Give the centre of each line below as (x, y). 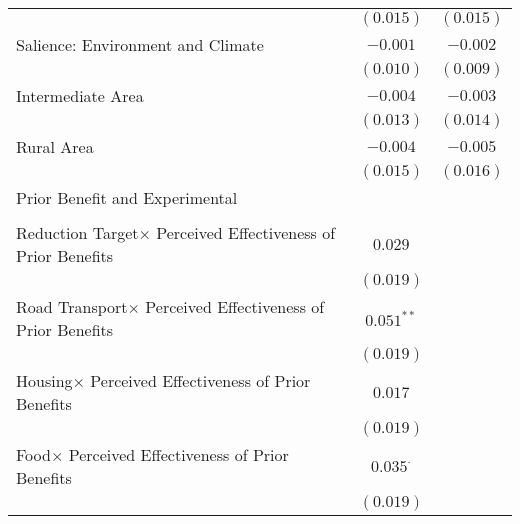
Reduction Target (77, 232)
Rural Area (55, 146)
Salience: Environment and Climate (140, 44)
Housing (44, 380)
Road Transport (72, 306)
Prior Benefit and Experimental (127, 197)
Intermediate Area (80, 95)
